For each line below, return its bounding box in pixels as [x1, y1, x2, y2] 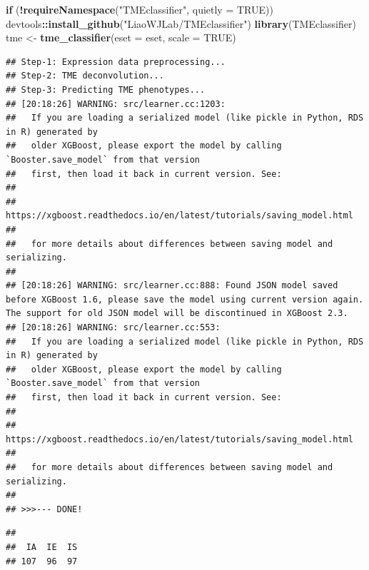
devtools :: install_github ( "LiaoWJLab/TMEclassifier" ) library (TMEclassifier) [6, 16, 356, 31]
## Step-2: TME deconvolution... [6, 71, 164, 81]
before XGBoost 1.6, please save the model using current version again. [6, 294, 364, 305]
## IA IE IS [6, 541, 78, 552]
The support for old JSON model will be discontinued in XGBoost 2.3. [6, 308, 348, 319]
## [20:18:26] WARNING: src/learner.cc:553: [6, 322, 221, 333]
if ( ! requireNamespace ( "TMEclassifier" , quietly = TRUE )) [6, 2, 273, 16]
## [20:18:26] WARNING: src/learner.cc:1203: [6, 98, 226, 109]
